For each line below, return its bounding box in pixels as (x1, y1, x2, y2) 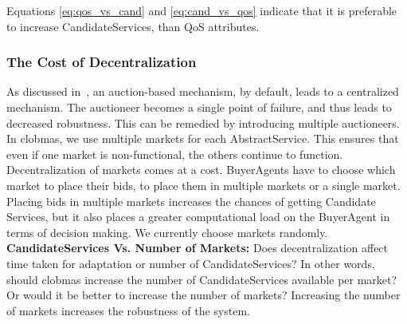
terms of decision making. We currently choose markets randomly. (6, 223, 328, 240)
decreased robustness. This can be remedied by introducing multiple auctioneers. (6, 114, 400, 131)
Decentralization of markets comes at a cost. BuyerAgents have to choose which (6, 161, 396, 178)
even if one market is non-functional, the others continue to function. (6, 145, 343, 162)
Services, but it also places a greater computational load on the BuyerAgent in (6, 208, 390, 225)
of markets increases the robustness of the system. (6, 302, 250, 318)
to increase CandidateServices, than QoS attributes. (6, 18, 260, 34)
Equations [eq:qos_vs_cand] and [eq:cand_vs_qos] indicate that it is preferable (6, 2, 397, 18)
